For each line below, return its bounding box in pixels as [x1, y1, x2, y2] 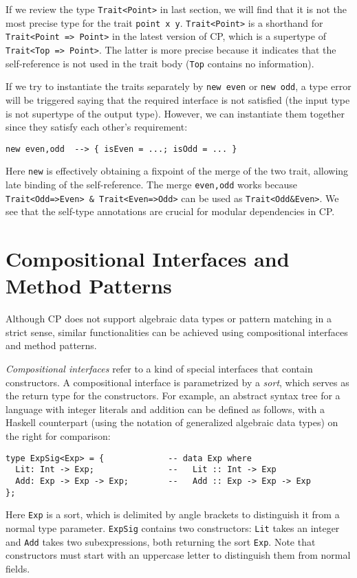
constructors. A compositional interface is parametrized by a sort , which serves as [6, 375, 349, 389]
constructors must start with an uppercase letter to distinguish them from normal [6, 548, 351, 562]
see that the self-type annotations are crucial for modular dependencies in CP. [6, 204, 335, 219]
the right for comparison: [6, 429, 111, 443]
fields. [6, 561, 30, 575]
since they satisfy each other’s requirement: [6, 120, 188, 134]
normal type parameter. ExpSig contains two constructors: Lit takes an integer [6, 520, 340, 535]
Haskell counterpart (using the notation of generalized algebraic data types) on [6, 415, 338, 430]
